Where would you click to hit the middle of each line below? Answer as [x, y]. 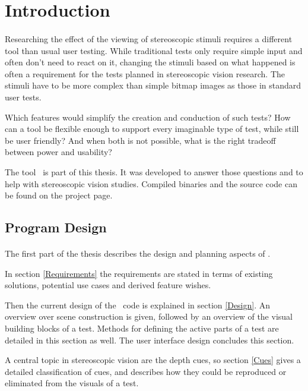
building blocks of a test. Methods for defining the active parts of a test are [142, 328]
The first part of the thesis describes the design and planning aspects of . [138, 253]
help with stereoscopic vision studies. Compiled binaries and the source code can [151, 183]
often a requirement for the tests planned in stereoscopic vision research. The [145, 73]
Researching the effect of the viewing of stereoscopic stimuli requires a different [149, 38]
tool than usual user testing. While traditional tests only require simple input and [154, 50]
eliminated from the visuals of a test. [72, 383]
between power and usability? [58, 152]
